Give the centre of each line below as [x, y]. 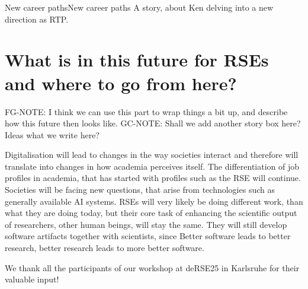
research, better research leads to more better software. [105, 248]
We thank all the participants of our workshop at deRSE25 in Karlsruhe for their [152, 267]
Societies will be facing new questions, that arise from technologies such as [140, 190]
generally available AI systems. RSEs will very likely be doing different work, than [154, 201]
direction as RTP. [37, 19]
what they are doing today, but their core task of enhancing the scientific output [151, 213]
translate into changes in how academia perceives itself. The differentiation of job [152, 166]
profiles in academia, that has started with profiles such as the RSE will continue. [153, 178]
